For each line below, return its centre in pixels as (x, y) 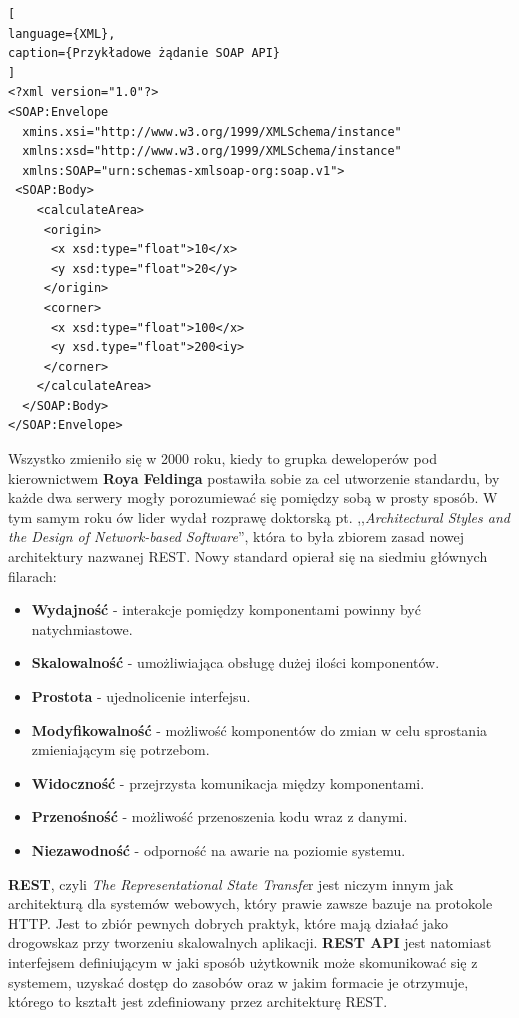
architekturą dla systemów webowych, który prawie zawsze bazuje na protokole (250, 903)
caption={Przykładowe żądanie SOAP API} (144, 53)
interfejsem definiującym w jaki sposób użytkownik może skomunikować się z (243, 961)
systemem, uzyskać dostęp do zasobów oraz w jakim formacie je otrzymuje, (238, 981)
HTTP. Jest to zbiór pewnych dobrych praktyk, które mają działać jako (228, 922)
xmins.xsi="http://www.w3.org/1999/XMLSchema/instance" (212, 131)
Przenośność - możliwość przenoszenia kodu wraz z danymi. (219, 816)
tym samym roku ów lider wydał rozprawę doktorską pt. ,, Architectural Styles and (259, 516)
